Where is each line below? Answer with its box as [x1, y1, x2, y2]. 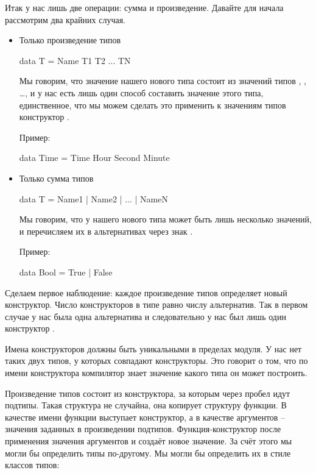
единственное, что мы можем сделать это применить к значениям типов [19, 98, 286, 111]
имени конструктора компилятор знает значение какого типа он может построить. [5, 366, 307, 379]
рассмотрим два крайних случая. [5, 13, 125, 26]
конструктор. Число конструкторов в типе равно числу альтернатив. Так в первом [5, 298, 308, 311]
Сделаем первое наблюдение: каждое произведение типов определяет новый [5, 286, 287, 299]
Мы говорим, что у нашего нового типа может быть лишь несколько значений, [19, 213, 312, 226]
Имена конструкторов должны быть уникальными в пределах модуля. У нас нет [5, 342, 302, 355]
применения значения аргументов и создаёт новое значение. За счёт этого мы [5, 435, 292, 447]
